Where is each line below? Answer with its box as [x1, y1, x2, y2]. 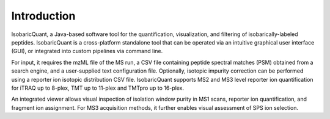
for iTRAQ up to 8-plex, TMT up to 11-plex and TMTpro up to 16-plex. [11, 84, 185, 92]
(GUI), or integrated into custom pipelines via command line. [11, 48, 163, 55]
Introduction [11, 9, 76, 23]
